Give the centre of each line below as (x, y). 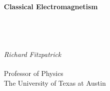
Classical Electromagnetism (51, 6)
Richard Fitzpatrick (33, 54)
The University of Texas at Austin (55, 82)
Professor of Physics (34, 73)
